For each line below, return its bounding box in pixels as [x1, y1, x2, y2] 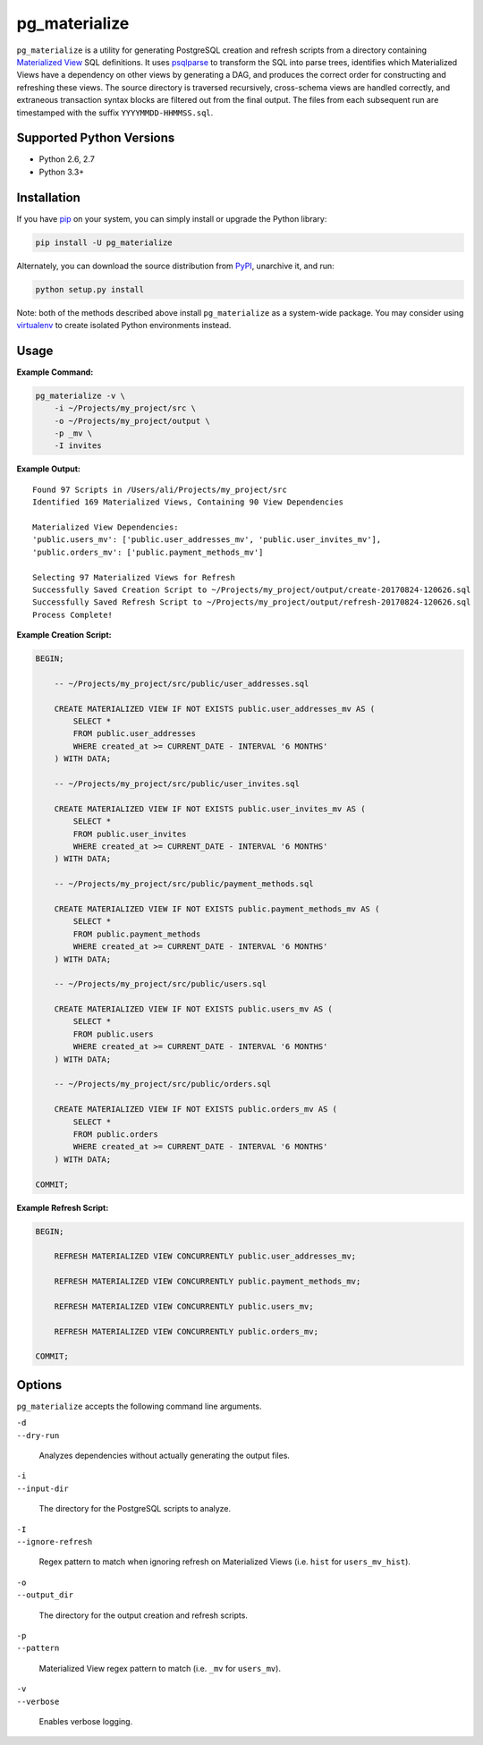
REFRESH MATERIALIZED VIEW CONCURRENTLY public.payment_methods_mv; [54, 1276, 361, 1287]
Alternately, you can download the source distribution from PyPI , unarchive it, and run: [16, 260, 335, 271]
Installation [16, 190, 80, 205]
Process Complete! [32, 609, 114, 620]
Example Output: [16, 463, 80, 474]
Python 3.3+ [38, 166, 85, 177]
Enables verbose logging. [38, 1715, 133, 1726]
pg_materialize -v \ [35, 390, 125, 401]
